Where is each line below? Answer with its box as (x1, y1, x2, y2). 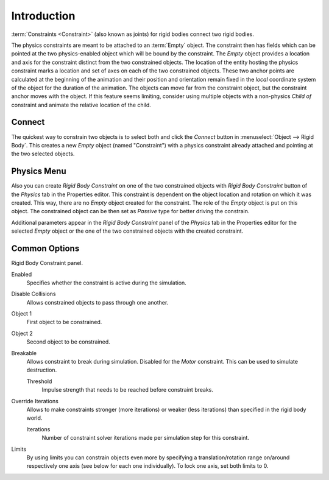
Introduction (11, 9, 76, 23)
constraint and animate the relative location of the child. (11, 101, 152, 108)
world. (26, 414, 43, 422)
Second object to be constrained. (26, 338, 110, 345)
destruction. (26, 366, 57, 374)
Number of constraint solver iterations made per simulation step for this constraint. (41, 434, 250, 442)
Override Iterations (11, 397, 59, 404)
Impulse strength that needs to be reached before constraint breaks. (41, 386, 213, 394)
